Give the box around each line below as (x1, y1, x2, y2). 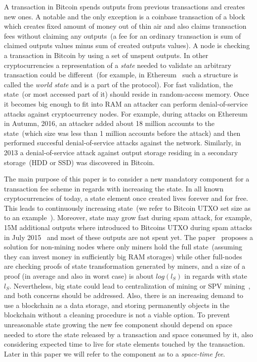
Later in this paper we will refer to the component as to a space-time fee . (4, 348, 225, 359)
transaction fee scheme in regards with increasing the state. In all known (4, 183, 224, 193)
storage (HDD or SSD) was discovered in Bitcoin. (4, 157, 155, 167)
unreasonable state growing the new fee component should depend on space (4, 319, 232, 329)
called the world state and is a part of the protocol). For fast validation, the (4, 79, 233, 89)
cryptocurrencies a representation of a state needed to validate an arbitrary (4, 60, 231, 70)
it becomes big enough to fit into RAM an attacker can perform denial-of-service (4, 98, 248, 109)
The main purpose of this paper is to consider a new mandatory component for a (4, 174, 250, 184)
